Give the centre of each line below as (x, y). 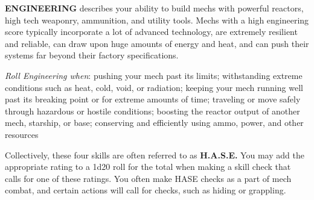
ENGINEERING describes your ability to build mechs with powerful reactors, (154, 8)
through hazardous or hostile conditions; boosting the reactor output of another (152, 111)
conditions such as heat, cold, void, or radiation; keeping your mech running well (154, 87)
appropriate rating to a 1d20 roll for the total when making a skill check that (148, 167)
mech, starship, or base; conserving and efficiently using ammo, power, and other (154, 123)
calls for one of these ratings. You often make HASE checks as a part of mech (148, 178)
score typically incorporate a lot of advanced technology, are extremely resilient (151, 32)
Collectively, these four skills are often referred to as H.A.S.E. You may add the (155, 155)
